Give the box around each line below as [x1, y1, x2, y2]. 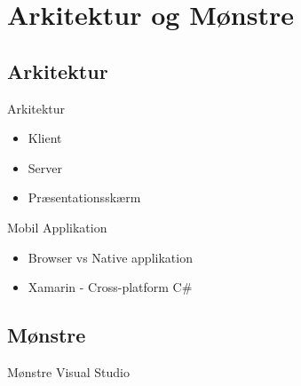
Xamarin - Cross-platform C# [28, 278, 193, 296]
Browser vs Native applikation [28, 248, 193, 266]
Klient [28, 129, 62, 147]
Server [28, 158, 62, 177]
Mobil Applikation [7, 217, 107, 236]
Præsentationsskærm [28, 188, 141, 207]
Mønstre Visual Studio [7, 362, 130, 381]
